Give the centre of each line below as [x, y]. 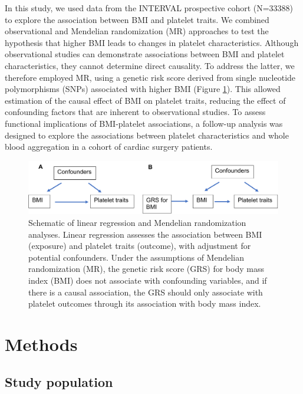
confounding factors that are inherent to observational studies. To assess [135, 112]
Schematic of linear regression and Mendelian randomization [137, 222]
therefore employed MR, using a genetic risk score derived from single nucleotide [150, 77]
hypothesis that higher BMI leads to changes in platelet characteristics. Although [152, 42]
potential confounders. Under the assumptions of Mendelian [136, 257]
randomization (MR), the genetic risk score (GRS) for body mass [146, 269]
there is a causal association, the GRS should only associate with [146, 292]
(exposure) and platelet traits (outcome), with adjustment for [140, 246]
